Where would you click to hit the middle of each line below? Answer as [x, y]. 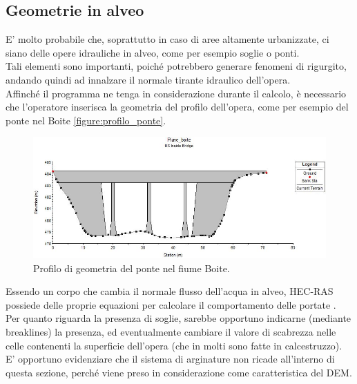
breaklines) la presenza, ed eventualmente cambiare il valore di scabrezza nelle [171, 331]
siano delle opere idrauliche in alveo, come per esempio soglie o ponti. [153, 52]
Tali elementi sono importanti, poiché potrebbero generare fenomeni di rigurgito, [176, 66]
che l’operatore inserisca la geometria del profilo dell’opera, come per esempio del [177, 107]
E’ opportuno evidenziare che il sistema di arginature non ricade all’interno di [170, 359]
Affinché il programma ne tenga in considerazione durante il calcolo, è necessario [176, 93]
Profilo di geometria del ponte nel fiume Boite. [132, 268]
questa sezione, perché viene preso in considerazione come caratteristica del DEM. [179, 372]
